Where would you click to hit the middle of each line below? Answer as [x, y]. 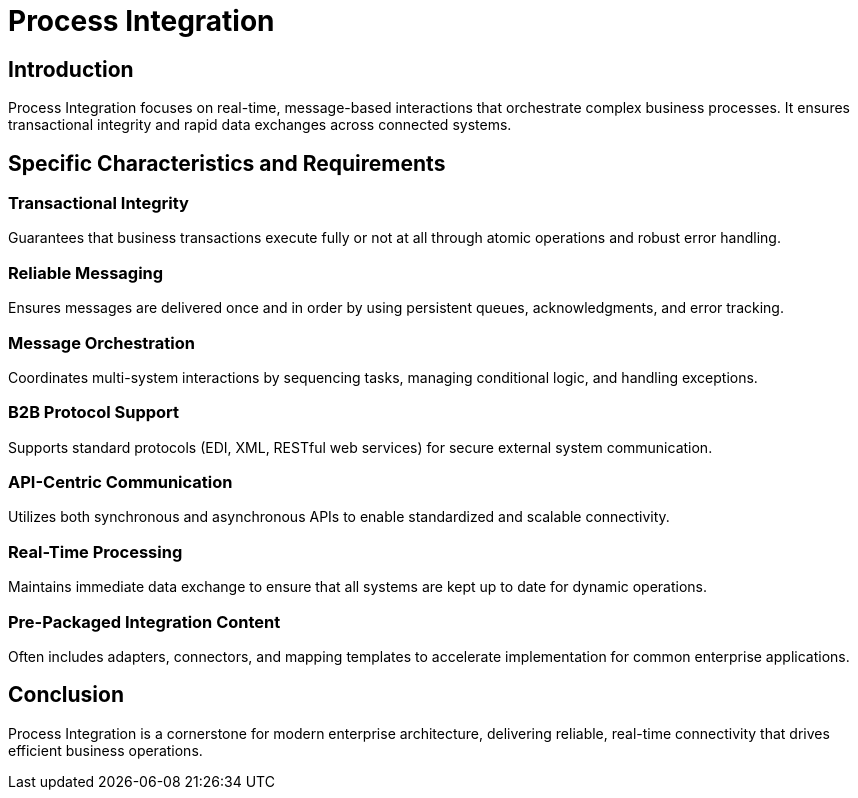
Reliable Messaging [86, 272]
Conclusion [66, 695]
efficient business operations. [105, 750]
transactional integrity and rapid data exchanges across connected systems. [260, 125]
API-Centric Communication [120, 482]
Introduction [71, 69]
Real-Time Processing [95, 551]
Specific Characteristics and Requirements [227, 163]
